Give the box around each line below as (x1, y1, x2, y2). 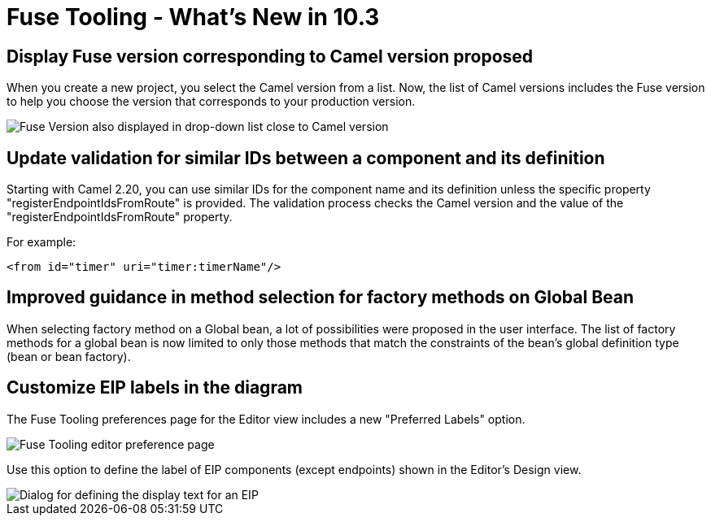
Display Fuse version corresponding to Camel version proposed (7, 46, 534, 67)
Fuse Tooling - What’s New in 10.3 (7, 3, 380, 31)
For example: (7, 235, 76, 250)
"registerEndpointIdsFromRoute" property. (7, 210, 233, 224)
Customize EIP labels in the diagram (7, 377, 303, 398)
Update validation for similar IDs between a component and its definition (7, 147, 605, 168)
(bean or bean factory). (7, 349, 131, 363)
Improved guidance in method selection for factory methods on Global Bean (7, 287, 635, 308)
